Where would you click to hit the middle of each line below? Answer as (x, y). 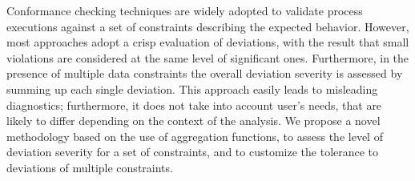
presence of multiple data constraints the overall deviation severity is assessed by (205, 73)
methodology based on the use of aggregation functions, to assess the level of (195, 136)
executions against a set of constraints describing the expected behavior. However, (208, 26)
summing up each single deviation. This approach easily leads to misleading (192, 88)
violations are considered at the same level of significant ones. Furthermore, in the (208, 57)
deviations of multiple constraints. (90, 167)
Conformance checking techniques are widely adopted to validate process (185, 10)
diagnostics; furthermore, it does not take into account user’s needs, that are (194, 105)
